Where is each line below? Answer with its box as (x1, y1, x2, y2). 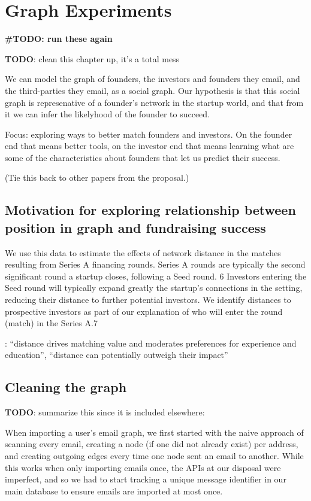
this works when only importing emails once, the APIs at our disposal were (5, 461, 281, 473)
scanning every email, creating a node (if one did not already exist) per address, (5, 438, 298, 450)
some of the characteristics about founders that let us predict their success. (5, 151, 280, 163)
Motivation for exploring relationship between (5, 201, 296, 219)
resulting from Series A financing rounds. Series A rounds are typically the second (5, 258, 306, 271)
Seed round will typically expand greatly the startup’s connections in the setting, (5, 281, 303, 294)
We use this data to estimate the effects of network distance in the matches (5, 246, 281, 259)
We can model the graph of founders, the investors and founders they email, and (5, 72, 300, 85)
